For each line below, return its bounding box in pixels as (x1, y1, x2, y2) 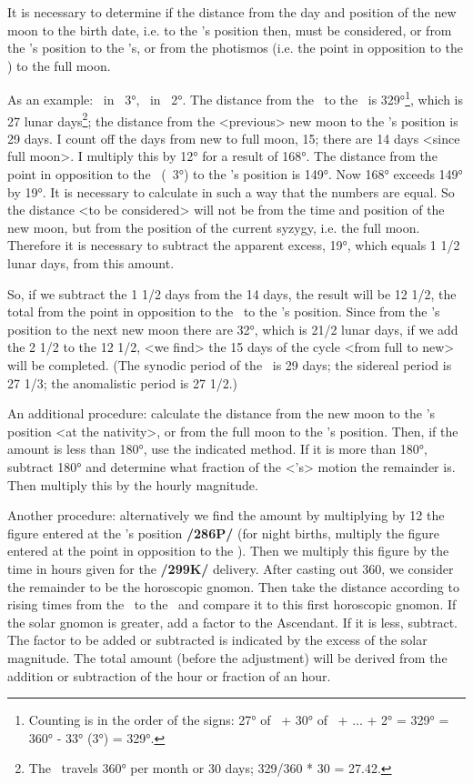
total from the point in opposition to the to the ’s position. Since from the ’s (7, 302, 440, 321)
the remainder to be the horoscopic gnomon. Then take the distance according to (7, 577, 459, 596)
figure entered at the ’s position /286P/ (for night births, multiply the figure (7, 523, 439, 542)
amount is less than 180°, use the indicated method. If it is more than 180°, (7, 439, 428, 458)
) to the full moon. (7, 55, 111, 75)
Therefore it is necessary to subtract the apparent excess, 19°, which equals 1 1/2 (7, 236, 460, 255)
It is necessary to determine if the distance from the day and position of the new (7, 3, 457, 21)
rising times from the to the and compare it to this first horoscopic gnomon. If (7, 595, 457, 614)
